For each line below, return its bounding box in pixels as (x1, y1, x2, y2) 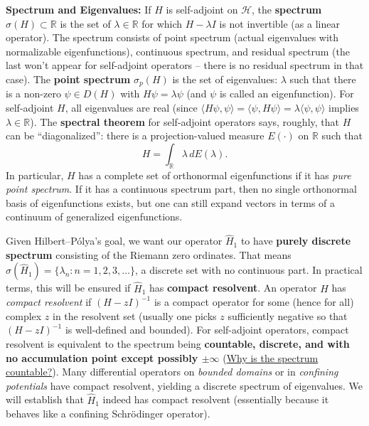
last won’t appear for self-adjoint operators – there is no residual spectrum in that (6, 58, 364, 73)
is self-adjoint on (166, 2, 238, 16)
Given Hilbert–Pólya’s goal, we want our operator (6, 233, 223, 248)
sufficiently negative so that (228, 308, 348, 323)
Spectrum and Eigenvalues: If (6, 2, 151, 16)
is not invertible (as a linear (219, 16, 340, 31)
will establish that (6, 392, 84, 407)
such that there (289, 71, 356, 86)
